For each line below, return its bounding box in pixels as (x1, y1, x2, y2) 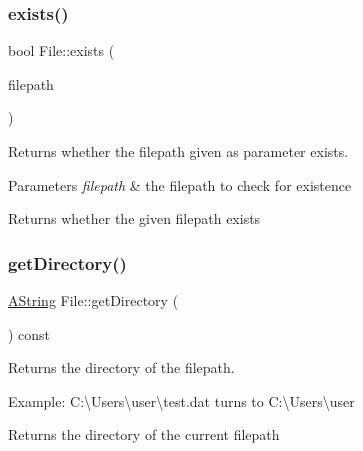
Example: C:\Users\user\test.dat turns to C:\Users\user (8, 390, 355, 411)
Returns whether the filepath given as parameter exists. (8, 141, 349, 161)
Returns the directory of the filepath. (8, 357, 235, 378)
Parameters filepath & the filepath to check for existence (8, 174, 352, 195)
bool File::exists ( (8, 40, 115, 61)
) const (8, 323, 51, 344)
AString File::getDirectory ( (8, 290, 179, 310)
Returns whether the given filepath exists (8, 208, 261, 229)
